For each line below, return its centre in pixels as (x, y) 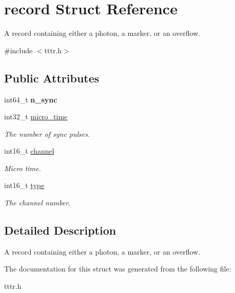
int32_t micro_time (36, 117)
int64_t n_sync (31, 99)
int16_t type (24, 185)
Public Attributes (52, 78)
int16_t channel (29, 151)
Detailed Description (60, 230)
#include (18, 50)
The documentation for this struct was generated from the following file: (118, 269)
